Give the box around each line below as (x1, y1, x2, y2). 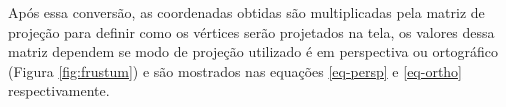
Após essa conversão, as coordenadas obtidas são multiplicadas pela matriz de (8, 2, 485, 22)
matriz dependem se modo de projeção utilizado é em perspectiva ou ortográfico (8, 41, 498, 62)
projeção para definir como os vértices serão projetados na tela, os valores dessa (8, 21, 495, 42)
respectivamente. (8, 80, 110, 101)
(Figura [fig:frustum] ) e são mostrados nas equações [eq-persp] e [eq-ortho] (8, 60, 463, 81)
